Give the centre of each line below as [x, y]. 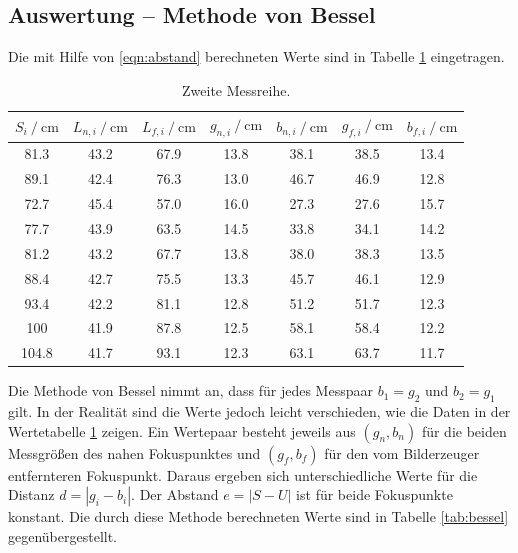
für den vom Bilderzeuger [402, 452]
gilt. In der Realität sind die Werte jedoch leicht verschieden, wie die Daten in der [259, 411]
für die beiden [464, 430]
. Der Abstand [175, 494]
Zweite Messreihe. [236, 89]
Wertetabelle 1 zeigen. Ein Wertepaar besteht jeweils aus [182, 430]
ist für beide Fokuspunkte [374, 494]
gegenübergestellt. [63, 535]
